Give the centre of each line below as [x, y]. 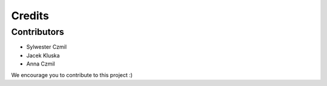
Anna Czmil [41, 64]
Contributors [38, 32]
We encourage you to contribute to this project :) [72, 75]
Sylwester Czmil [46, 47]
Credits [30, 16]
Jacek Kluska [43, 55]
